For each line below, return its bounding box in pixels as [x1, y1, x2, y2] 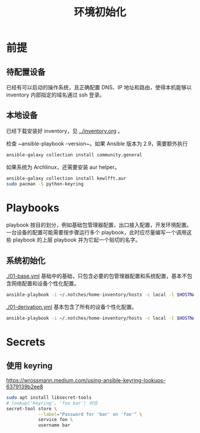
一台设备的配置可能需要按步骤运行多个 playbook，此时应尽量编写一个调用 [6, 229, 187, 236]
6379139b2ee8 [6, 383, 43, 390]
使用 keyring [6, 360, 53, 370]
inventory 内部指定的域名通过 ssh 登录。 [6, 91, 105, 98]
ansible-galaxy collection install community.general [6, 151, 143, 158]
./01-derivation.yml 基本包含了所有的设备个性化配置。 [6, 304, 137, 311]
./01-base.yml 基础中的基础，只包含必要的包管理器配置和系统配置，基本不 [6, 273, 187, 280]
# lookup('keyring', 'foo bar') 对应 [6, 400, 98, 406]
